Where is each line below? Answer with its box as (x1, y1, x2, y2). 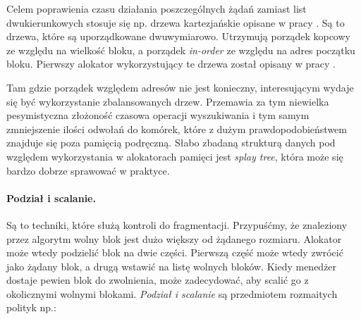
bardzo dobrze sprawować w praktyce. (6, 163, 170, 177)
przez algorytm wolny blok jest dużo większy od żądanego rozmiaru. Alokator (6, 231, 342, 246)
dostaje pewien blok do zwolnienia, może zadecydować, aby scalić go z (6, 273, 309, 287)
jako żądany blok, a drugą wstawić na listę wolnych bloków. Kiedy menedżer (6, 258, 337, 273)
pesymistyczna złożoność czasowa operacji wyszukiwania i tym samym (6, 108, 310, 123)
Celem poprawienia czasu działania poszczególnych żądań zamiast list (6, 1, 307, 15)
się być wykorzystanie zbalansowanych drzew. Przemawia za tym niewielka (6, 94, 329, 108)
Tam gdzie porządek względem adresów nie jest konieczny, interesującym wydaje (6, 80, 354, 94)
